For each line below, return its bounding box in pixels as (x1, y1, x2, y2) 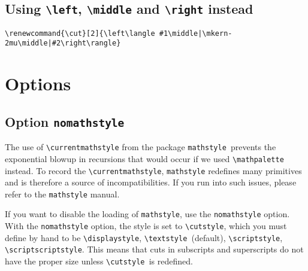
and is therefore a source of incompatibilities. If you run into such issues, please (5, 176, 297, 188)
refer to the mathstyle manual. (5, 187, 120, 200)
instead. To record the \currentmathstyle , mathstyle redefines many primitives (5, 164, 302, 176)
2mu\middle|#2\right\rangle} (5, 39, 121, 48)
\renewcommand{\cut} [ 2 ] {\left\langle (5, 29, 155, 38)
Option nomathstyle (5, 112, 125, 130)
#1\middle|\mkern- (159, 29, 232, 38)
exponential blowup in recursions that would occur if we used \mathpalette (5, 152, 284, 165)
